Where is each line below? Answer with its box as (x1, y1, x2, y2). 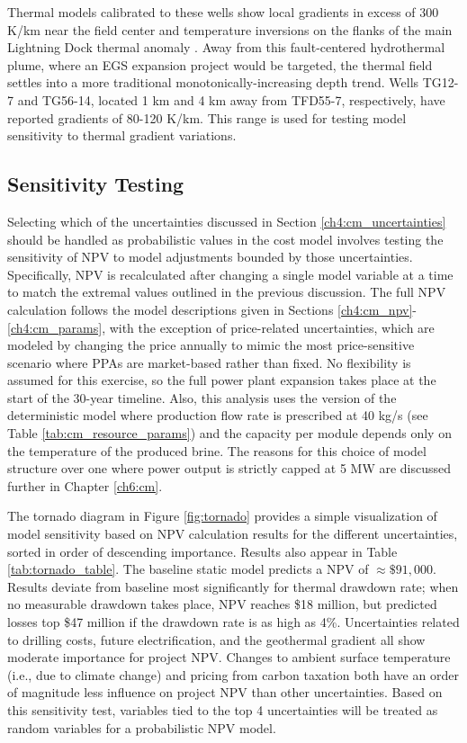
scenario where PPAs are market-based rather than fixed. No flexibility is (7, 353, 411, 371)
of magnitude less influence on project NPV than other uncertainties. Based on (7, 683, 443, 702)
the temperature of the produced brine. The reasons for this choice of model (7, 441, 427, 460)
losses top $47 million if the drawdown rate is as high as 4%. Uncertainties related (7, 613, 460, 631)
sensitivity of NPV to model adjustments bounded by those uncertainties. (7, 247, 413, 266)
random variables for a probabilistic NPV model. (7, 718, 276, 737)
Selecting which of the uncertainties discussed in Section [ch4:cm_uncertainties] (7, 211, 446, 230)
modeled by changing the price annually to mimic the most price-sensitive (7, 336, 415, 354)
